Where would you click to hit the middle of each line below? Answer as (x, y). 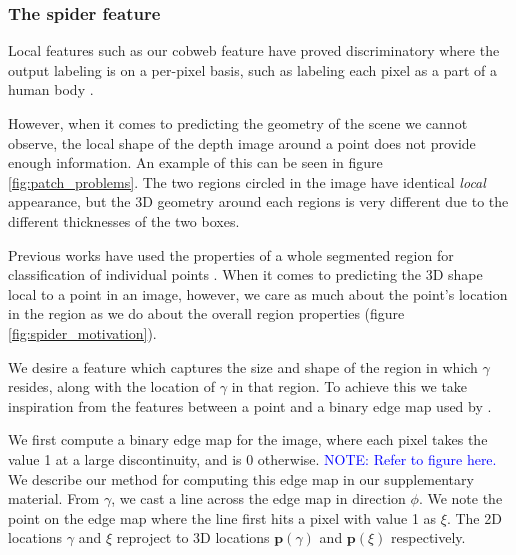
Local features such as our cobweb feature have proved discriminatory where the (254, 50)
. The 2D (474, 517)
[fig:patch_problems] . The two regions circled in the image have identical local (247, 181)
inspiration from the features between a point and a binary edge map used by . (250, 405)
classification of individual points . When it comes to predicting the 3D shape (245, 274)
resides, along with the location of (112, 386)
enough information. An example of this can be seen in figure (195, 162)
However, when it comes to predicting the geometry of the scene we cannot (238, 123)
